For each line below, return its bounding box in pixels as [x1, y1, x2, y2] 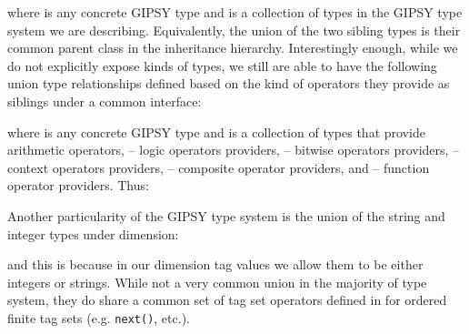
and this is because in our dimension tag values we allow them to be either [7, 255, 424, 274]
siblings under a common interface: [7, 91, 202, 110]
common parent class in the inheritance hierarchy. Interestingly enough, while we [7, 38, 458, 57]
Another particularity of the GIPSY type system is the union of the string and [7, 206, 445, 225]
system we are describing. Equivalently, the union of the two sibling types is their [7, 20, 461, 39]
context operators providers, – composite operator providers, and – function [7, 157, 430, 177]
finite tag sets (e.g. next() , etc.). [7, 308, 190, 327]
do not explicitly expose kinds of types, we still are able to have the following [7, 56, 437, 75]
